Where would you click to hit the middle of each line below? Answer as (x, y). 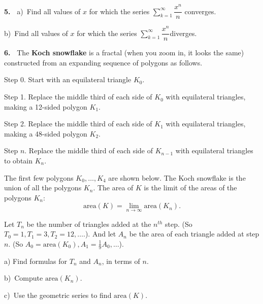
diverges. (183, 33)
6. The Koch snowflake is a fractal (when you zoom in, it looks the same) (124, 53)
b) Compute (24, 278)
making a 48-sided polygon (46, 133)
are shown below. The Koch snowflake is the (177, 177)
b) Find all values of (36, 33)
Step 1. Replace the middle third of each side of (78, 97)
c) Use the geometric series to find (58, 295)
